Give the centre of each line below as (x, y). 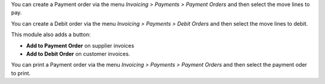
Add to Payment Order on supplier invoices (80, 45)
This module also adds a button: (51, 35)
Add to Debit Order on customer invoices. (78, 54)
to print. (21, 73)
